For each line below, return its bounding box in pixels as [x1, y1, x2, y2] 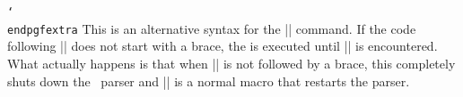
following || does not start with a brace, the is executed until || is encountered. [7, 36, 438, 55]
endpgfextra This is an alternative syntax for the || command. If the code [7, 19, 416, 37]
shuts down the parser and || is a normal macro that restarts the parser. [7, 71, 410, 90]
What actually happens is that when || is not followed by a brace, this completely [7, 53, 456, 72]
